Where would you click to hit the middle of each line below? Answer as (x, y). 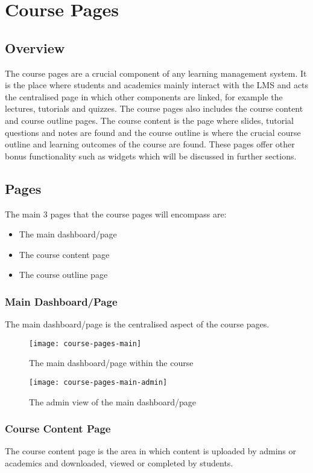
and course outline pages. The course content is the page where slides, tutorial (149, 120)
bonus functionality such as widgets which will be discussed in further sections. (151, 156)
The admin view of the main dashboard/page (113, 401)
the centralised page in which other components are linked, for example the (144, 96)
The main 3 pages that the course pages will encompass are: (116, 214)
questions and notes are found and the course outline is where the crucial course (153, 132)
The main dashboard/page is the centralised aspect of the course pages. (137, 324)
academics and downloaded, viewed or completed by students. (119, 463)
